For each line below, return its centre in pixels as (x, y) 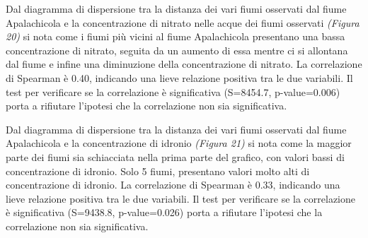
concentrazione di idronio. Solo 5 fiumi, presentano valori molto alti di (158, 171)
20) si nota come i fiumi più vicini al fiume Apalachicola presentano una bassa (176, 36)
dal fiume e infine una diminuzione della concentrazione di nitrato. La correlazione (184, 64)
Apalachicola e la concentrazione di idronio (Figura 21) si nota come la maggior (179, 143)
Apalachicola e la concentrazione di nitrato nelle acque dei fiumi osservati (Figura (183, 22)
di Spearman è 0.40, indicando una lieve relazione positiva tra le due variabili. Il (179, 77)
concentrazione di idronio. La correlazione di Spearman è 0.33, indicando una (173, 185)
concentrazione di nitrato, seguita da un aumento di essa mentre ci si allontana (177, 50)
